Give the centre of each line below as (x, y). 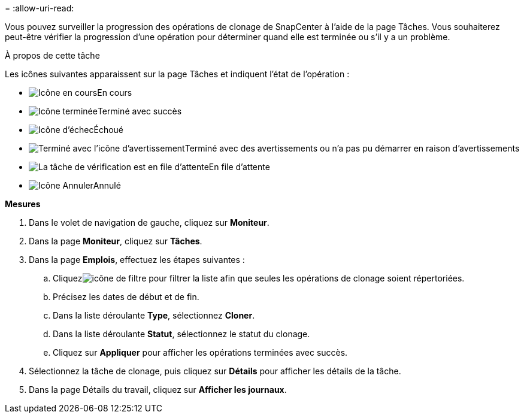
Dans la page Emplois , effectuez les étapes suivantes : (137, 260)
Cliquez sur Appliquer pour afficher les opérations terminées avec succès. (200, 352)
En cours (115, 93)
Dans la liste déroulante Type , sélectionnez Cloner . (154, 315)
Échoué (109, 130)
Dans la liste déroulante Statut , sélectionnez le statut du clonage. (181, 334)
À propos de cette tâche (52, 55)
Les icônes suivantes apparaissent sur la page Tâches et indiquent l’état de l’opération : (177, 74)
